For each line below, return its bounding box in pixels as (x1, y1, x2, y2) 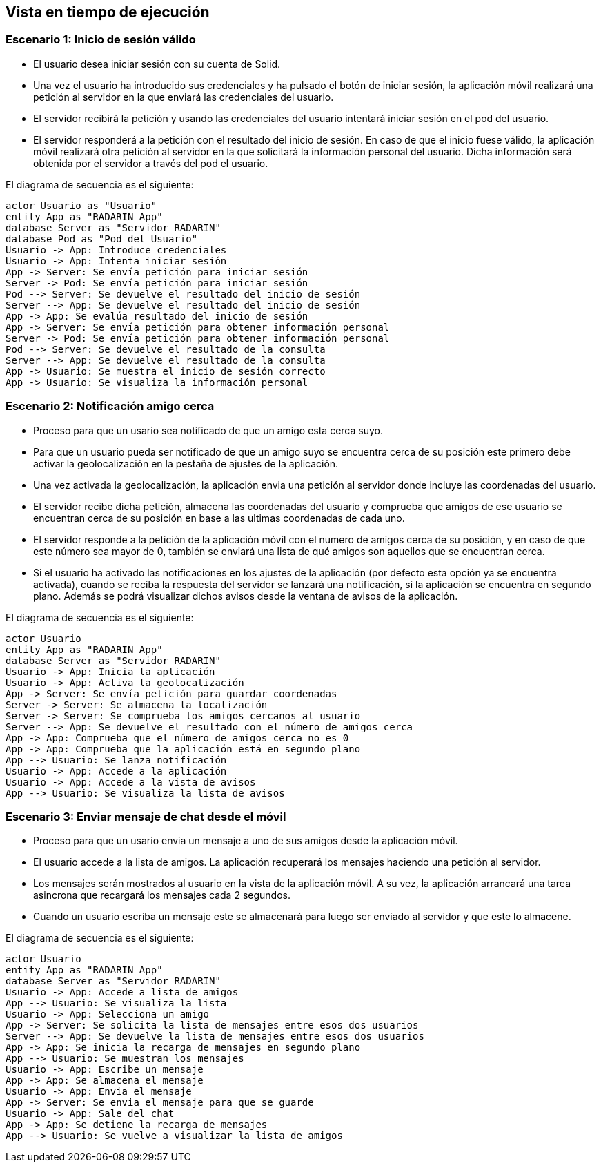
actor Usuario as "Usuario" (6, 199, 157, 211)
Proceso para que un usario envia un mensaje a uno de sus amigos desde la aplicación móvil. (33, 835, 458, 847)
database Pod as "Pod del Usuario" (6, 233, 198, 244)
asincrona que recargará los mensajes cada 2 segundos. (33, 889, 290, 902)
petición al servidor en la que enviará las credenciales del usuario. (33, 90, 334, 103)
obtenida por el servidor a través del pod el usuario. (33, 157, 268, 169)
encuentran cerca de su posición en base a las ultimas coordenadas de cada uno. (33, 512, 405, 524)
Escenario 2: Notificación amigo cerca (6, 399, 215, 413)
